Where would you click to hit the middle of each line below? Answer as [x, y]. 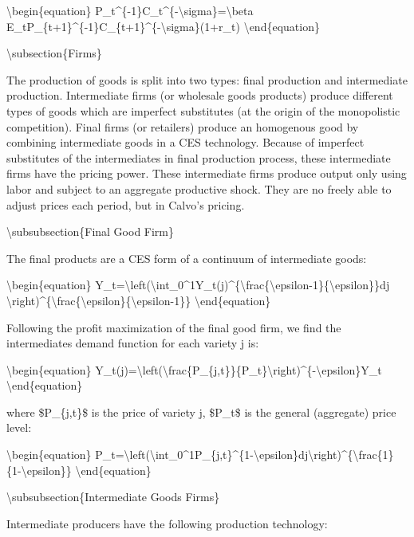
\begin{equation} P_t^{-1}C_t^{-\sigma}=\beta [130, 10]
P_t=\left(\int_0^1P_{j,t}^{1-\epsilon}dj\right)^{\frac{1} [244, 455]
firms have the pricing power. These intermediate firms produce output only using [207, 173]
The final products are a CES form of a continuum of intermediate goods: [187, 258]
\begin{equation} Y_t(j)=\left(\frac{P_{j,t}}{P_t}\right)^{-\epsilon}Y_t [194, 369]
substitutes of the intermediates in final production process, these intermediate [199, 157]
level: [19, 427]
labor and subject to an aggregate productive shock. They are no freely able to [199, 188]
